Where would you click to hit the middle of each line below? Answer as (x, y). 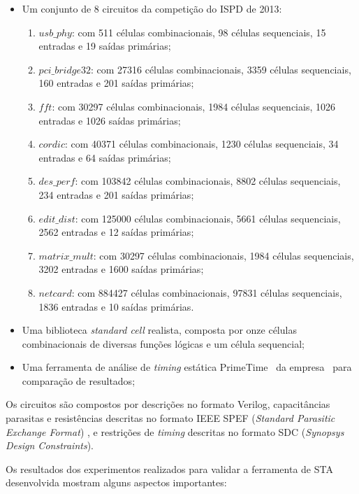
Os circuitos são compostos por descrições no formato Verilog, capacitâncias (168, 404)
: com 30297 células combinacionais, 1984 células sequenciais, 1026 (193, 106)
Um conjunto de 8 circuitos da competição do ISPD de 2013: (152, 8)
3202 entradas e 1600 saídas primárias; (121, 269)
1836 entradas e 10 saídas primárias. (116, 306)
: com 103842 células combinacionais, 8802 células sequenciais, (208, 181)
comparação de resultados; (79, 380)
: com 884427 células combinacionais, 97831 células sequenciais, (207, 292)
